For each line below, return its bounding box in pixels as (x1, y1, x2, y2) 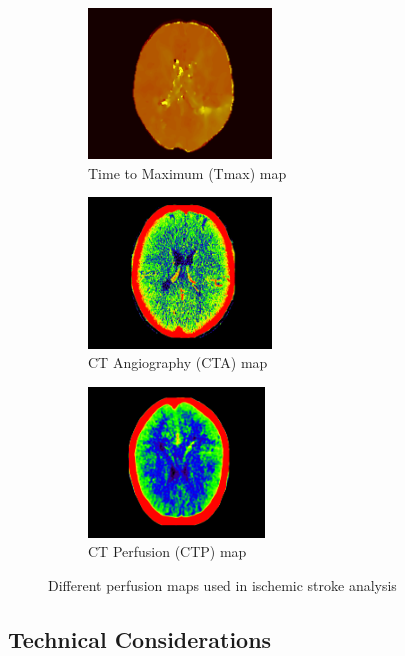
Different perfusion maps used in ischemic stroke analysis (48, 575, 397, 596)
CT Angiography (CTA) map (88, 352, 268, 373)
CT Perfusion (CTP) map (88, 541, 247, 562)
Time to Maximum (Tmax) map (88, 162, 287, 183)
